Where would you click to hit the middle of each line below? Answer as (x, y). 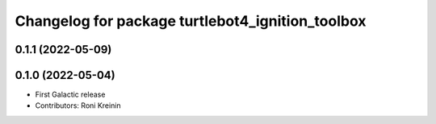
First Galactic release (70, 95)
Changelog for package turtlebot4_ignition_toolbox (191, 21)
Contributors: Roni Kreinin (78, 105)
